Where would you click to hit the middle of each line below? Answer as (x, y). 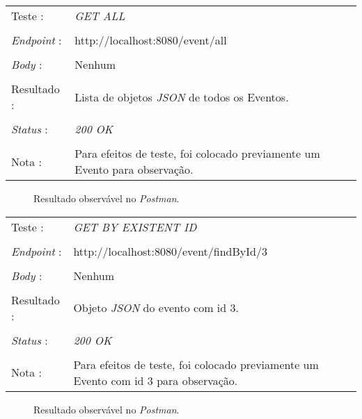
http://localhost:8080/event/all (151, 40)
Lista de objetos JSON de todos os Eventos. (182, 97)
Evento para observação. (134, 169)
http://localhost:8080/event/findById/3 (170, 251)
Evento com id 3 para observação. (156, 380)
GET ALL (100, 16)
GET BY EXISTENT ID (135, 227)
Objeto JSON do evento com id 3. (156, 308)
